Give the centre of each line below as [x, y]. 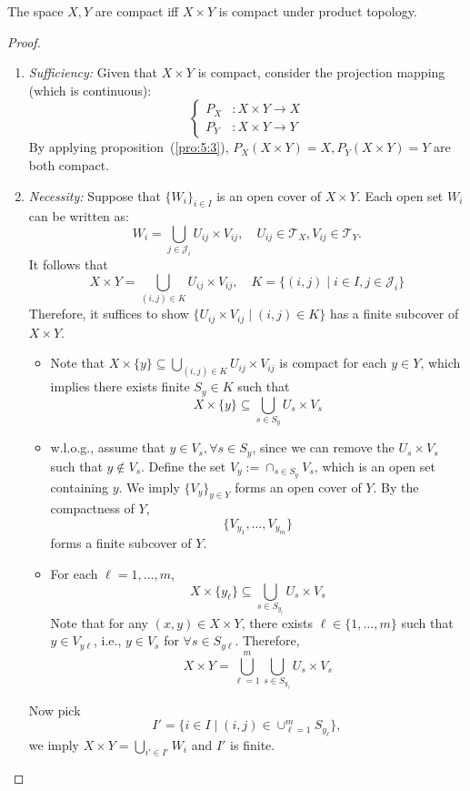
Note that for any [99, 622]
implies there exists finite [120, 386]
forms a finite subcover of [121, 543]
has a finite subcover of [394, 314]
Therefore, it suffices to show [109, 314]
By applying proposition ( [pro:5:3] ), [129, 147]
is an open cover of [269, 195]
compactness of [92, 508]
